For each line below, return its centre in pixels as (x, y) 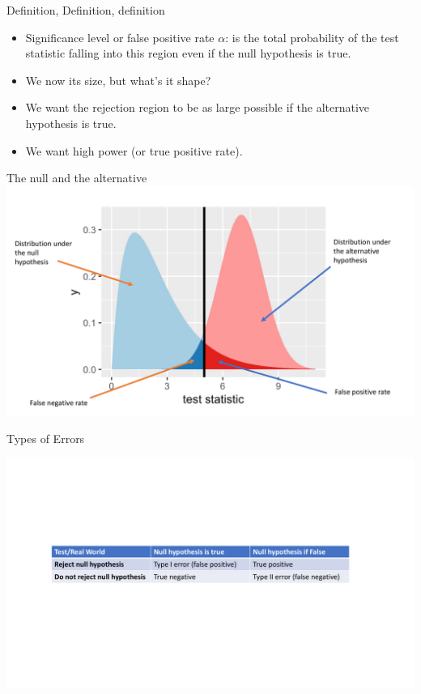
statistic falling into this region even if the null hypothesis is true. (188, 53)
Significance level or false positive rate (120, 37)
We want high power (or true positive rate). (134, 150)
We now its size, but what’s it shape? (118, 80)
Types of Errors (46, 438)
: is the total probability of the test (312, 37)
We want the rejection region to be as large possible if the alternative (198, 107)
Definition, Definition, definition (86, 10)
